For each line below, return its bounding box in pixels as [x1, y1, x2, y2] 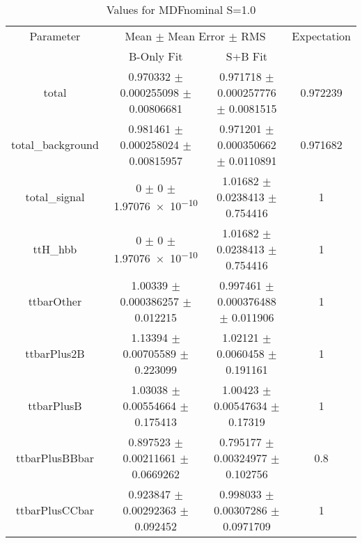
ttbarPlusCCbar [15, 502, 95, 518]
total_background [11, 136, 99, 152]
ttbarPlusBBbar [15, 450, 94, 466]
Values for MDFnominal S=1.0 [106, 1, 256, 17]
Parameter [29, 28, 81, 44]
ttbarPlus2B [25, 345, 85, 361]
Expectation [292, 28, 351, 44]
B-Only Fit [129, 48, 183, 64]
